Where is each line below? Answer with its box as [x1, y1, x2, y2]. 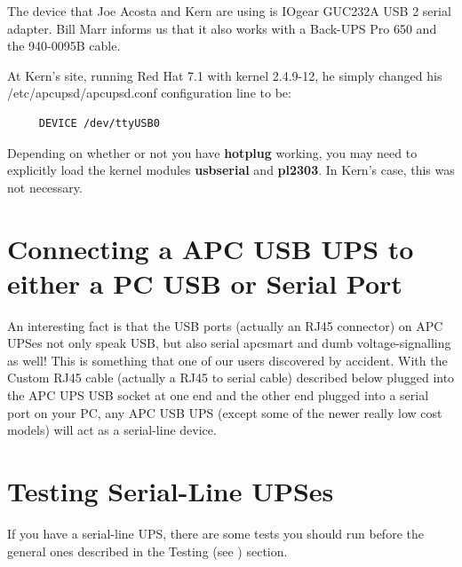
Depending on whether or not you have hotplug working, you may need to [7, 143, 418, 161]
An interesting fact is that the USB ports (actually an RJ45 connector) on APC [7, 316, 443, 335]
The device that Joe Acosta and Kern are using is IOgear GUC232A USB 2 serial [7, 2, 451, 20]
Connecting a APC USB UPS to [7, 230, 414, 266]
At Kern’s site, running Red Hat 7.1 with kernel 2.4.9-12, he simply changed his [7, 66, 442, 84]
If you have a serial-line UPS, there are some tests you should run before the [7, 524, 424, 542]
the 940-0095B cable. [7, 36, 121, 55]
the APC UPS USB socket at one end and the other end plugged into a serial [7, 386, 429, 405]
